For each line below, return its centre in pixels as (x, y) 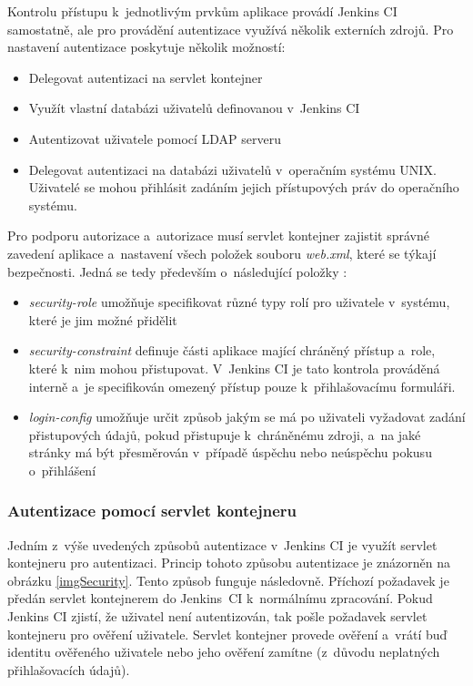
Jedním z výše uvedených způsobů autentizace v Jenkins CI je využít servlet (222, 544)
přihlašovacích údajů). (69, 669)
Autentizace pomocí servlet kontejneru (152, 511)
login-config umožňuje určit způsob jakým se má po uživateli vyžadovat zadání (247, 417)
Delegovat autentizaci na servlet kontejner (146, 77)
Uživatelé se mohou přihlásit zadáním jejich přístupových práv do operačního (244, 187)
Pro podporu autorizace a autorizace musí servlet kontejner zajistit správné (218, 235)
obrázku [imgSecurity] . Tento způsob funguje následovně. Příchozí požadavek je (228, 580)
